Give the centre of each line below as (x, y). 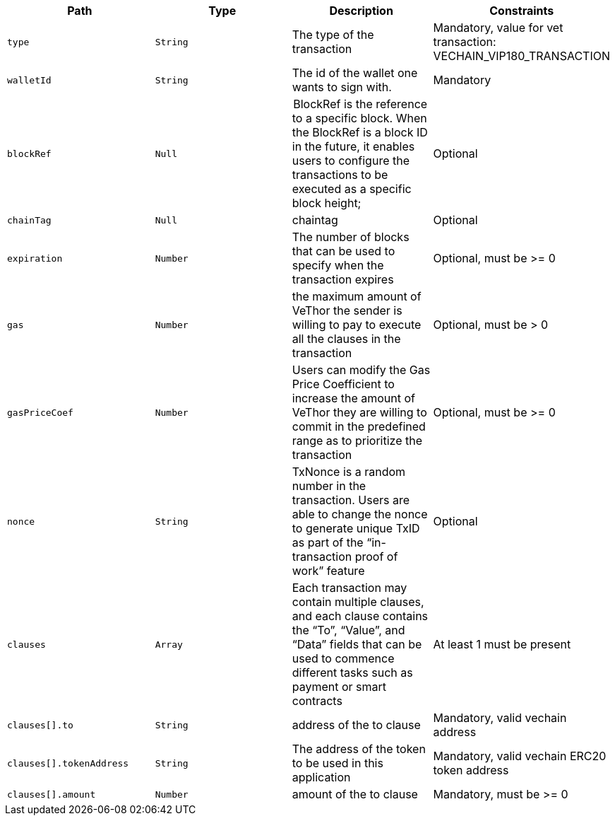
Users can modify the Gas (361, 370)
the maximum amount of (357, 296)
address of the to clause (356, 725)
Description (361, 11)
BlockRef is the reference (360, 104)
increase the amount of (353, 398)
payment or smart (339, 687)
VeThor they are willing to (359, 412)
